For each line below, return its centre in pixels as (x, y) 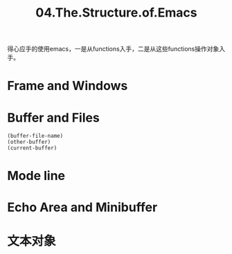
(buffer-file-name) (35, 136)
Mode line (36, 175)
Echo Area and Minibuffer (82, 207)
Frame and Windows (68, 86)
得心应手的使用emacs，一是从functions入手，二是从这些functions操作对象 (113, 49)
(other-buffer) (29, 142)
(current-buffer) (32, 148)
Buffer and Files (54, 117)
